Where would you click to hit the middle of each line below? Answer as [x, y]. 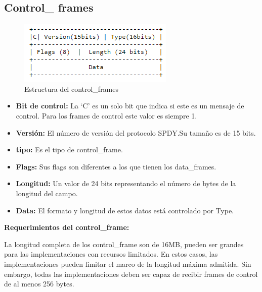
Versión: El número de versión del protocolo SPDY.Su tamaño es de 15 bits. [136, 132]
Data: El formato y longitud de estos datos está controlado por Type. [125, 210]
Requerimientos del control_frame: [67, 227]
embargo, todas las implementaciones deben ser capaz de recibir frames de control [131, 274]
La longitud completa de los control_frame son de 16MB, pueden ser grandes [124, 244]
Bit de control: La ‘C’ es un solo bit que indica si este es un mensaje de [130, 106]
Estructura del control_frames [72, 89]
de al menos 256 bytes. [39, 284]
